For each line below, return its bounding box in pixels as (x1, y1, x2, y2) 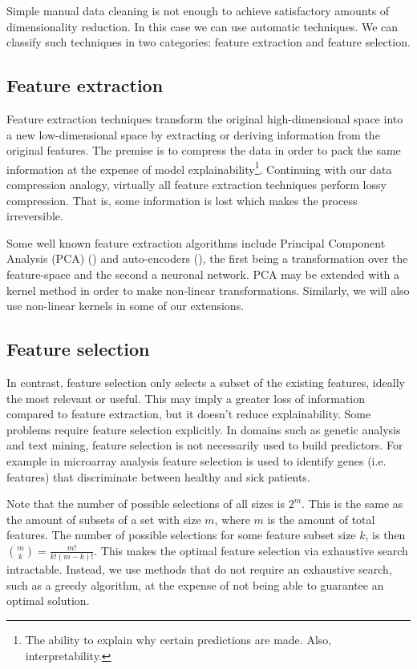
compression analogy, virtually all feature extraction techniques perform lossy (6, 176, 387, 193)
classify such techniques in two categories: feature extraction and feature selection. (6, 34, 411, 50)
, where (214, 510, 250, 527)
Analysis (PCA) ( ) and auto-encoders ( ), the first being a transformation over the (6, 250, 408, 267)
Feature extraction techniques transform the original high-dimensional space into (6, 110, 403, 127)
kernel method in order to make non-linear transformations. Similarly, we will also (6, 281, 410, 298)
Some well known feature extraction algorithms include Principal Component (6, 234, 386, 251)
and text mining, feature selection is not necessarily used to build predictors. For (6, 437, 403, 453)
